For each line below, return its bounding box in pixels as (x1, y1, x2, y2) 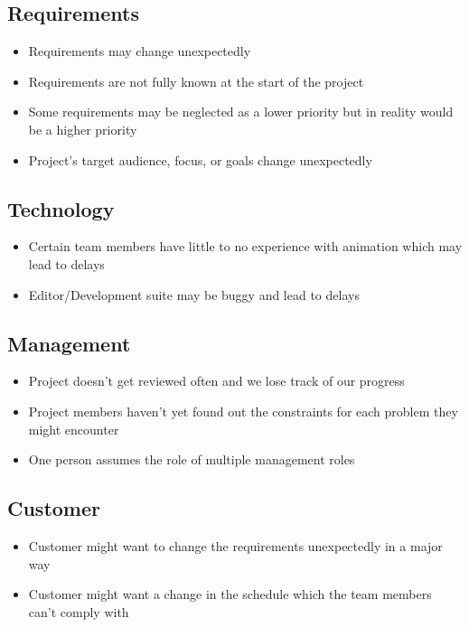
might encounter (28, 419, 119, 438)
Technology (7, 194, 115, 222)
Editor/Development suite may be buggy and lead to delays (28, 285, 360, 304)
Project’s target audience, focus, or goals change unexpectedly (28, 150, 372, 169)
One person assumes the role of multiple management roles (28, 450, 355, 469)
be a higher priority (28, 119, 137, 138)
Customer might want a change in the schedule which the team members (28, 585, 432, 604)
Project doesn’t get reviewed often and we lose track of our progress (28, 371, 405, 390)
